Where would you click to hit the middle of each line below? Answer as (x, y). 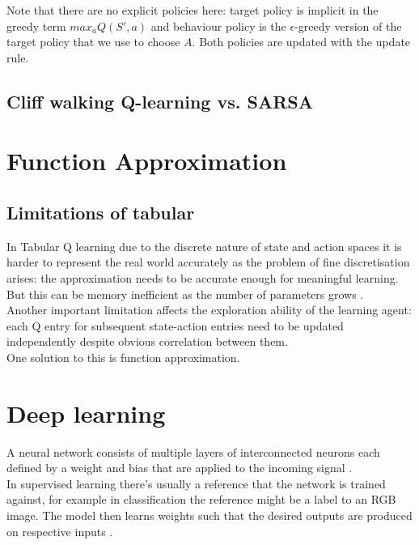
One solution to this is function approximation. (123, 357)
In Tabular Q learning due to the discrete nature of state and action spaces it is (204, 246)
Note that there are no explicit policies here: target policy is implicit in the (193, 10)
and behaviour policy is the (218, 26)
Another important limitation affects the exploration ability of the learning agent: (209, 310)
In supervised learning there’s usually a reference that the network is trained (196, 483)
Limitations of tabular (101, 212)
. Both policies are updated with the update (301, 42)
